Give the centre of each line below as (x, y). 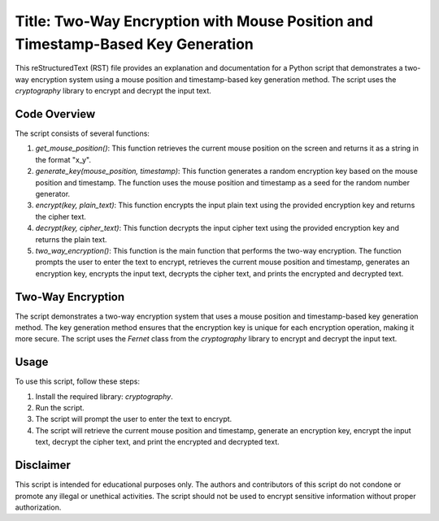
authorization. (38, 507)
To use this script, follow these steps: (77, 381)
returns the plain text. (71, 239)
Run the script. (60, 408)
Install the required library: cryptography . (104, 396)
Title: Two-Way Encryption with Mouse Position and (194, 21)
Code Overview (55, 114)
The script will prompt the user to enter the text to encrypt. (134, 419)
